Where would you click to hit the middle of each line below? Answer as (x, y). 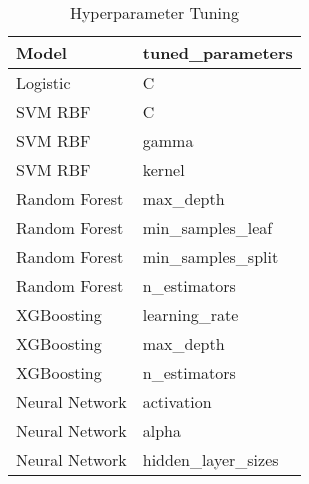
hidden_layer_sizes (210, 459)
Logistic (43, 82)
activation (177, 401)
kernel (163, 169)
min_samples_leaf (207, 227)
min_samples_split (210, 256)
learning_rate (190, 314)
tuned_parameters (217, 52)
